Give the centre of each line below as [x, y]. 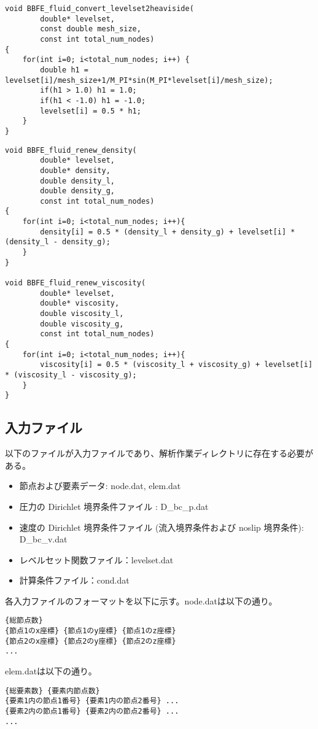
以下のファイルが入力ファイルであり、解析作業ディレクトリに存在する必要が [159, 453]
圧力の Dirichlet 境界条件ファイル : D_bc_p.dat [114, 506]
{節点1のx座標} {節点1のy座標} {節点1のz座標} [91, 631]
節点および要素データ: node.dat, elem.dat [100, 486]
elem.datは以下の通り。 [51, 671]
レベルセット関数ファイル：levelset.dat [96, 559]
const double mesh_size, [91, 29]
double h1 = [64, 70]
